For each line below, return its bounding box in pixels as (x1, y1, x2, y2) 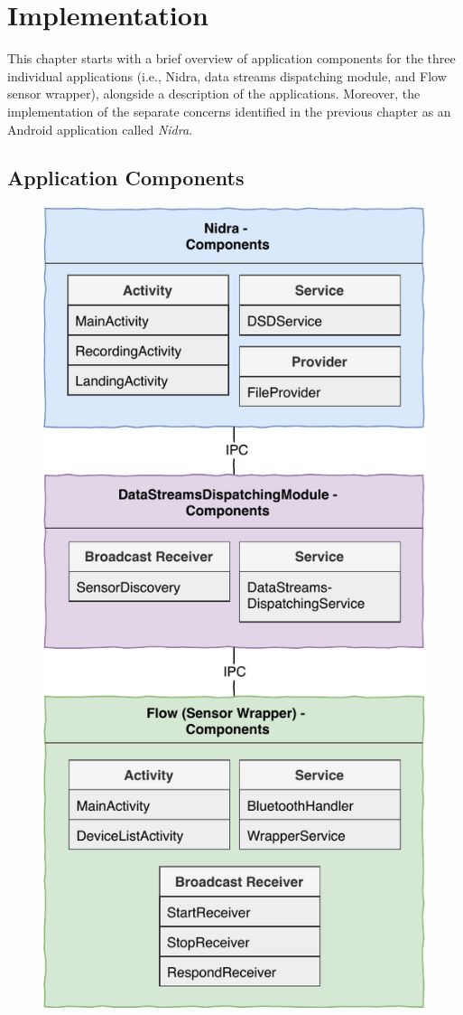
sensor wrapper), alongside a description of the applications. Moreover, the (7, 84, 421, 103)
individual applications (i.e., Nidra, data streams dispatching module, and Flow (7, 66, 447, 85)
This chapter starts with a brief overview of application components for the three (7, 49, 456, 68)
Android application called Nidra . (7, 119, 193, 138)
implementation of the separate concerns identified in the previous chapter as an (7, 101, 451, 120)
